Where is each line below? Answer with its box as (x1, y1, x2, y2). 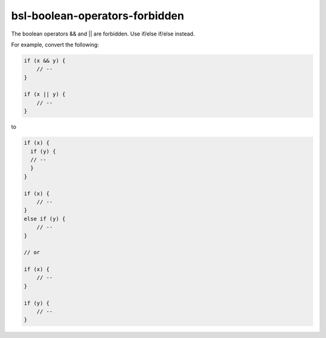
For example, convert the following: (11, 41, 100, 48)
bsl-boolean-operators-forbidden (11, 9, 184, 22)
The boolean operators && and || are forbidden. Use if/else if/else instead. (11, 30, 195, 37)
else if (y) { (24, 215, 66, 222)
